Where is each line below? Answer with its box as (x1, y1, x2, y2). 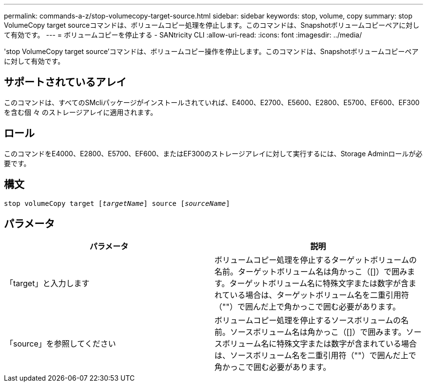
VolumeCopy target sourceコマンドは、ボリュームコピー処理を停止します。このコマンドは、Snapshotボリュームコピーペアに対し (4, 21, 420, 29)
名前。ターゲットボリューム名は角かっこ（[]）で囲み (214, 267, 408, 277)
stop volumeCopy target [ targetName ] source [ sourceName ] (4, 199, 230, 207)
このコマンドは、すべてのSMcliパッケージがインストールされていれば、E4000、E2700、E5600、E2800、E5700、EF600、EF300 (4, 98, 420, 107)
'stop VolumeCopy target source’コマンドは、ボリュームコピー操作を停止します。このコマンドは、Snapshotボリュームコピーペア (4, 47, 419, 55)
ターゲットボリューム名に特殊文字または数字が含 (229, 278, 408, 289)
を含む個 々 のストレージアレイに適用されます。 (4, 108, 157, 116)
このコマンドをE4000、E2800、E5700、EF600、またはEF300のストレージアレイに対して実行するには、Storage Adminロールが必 (4, 149, 423, 158)
